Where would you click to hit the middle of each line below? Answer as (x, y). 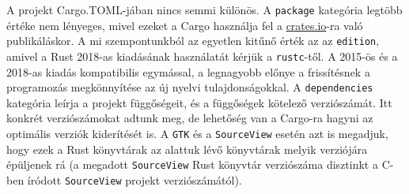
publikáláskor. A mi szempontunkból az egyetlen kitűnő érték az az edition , (193, 41)
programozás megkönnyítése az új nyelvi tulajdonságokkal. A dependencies (190, 87)
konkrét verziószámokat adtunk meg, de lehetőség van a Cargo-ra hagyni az (190, 118)
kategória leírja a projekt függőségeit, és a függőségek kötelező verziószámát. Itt (199, 102)
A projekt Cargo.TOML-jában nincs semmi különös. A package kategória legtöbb (204, 9)
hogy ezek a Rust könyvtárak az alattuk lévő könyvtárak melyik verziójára (187, 149)
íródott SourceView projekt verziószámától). (134, 179)
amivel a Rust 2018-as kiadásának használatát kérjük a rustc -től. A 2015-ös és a (202, 56)
